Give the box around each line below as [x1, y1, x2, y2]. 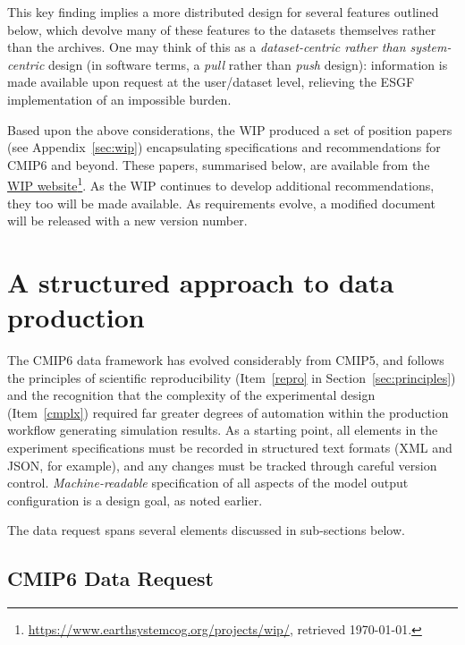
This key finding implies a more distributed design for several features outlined [7, 3, 439, 21]
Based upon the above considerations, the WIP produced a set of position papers [7, 120, 452, 139]
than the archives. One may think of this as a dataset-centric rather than [7, 38, 406, 56]
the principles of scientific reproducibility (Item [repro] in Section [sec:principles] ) [7, 368, 456, 386]
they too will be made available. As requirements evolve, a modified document [7, 193, 435, 212]
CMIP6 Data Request [7, 564, 214, 592]
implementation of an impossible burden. [7, 89, 232, 108]
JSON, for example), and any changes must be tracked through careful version [7, 455, 437, 474]
